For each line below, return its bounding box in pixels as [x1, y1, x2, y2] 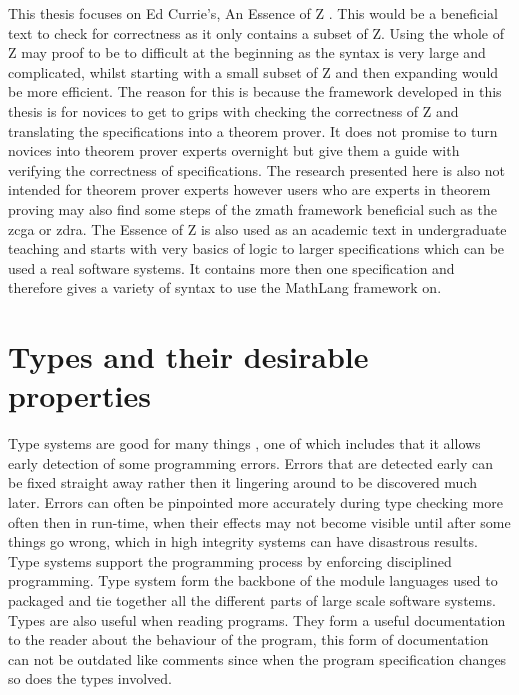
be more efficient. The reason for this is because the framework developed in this [8, 81, 502, 102]
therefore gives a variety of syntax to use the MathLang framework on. [8, 277, 442, 298]
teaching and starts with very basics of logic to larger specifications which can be [8, 238, 505, 259]
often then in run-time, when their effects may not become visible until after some [8, 511, 511, 532]
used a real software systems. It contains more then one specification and [8, 257, 455, 278]
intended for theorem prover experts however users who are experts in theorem [8, 179, 491, 200]
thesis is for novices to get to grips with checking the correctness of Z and [8, 100, 459, 121]
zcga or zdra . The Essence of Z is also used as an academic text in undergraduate [8, 218, 507, 239]
